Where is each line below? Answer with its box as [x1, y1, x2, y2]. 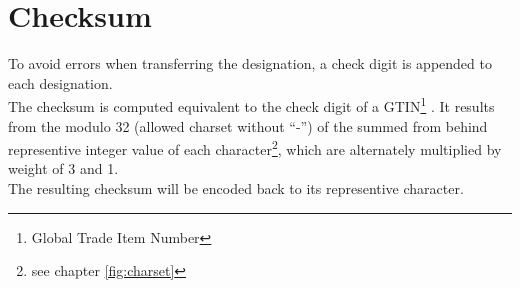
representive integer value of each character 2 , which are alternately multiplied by [8, 136, 502, 159]
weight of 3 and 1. [8, 158, 119, 179]
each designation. [8, 72, 113, 93]
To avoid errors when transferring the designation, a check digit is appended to [8, 53, 492, 74]
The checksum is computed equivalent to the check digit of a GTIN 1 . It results [8, 93, 495, 116]
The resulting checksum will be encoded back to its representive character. [8, 178, 464, 198]
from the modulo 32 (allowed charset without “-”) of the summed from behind [8, 115, 488, 136]
